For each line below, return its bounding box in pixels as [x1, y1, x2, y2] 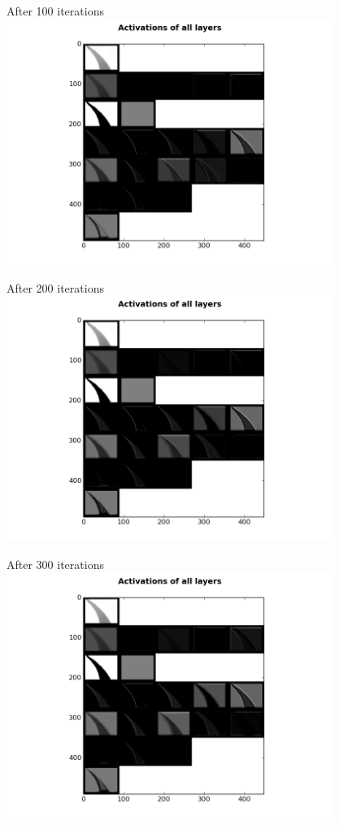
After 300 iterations [7, 556, 104, 573]
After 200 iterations [7, 279, 104, 296]
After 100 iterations [7, 2, 104, 19]
